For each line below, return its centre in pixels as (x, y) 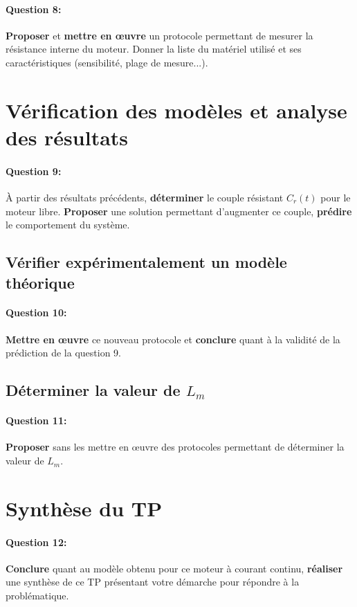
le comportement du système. (68, 225)
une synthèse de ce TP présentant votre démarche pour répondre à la (153, 582)
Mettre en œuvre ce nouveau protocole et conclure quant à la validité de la (173, 339)
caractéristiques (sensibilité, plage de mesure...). (107, 62)
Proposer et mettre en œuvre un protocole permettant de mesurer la (159, 35)
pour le (336, 197)
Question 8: (34, 9)
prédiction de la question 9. (63, 353)
